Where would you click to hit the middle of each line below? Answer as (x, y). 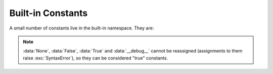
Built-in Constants (49, 13)
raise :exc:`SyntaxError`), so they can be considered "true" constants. (96, 58)
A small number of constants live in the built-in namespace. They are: (82, 28)
